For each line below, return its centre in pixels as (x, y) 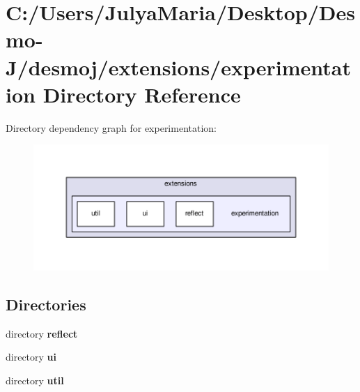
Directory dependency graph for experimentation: (111, 127)
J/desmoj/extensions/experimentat (178, 67)
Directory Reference (142, 94)
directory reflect (42, 333)
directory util (35, 380)
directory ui (31, 357)
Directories (46, 304)
